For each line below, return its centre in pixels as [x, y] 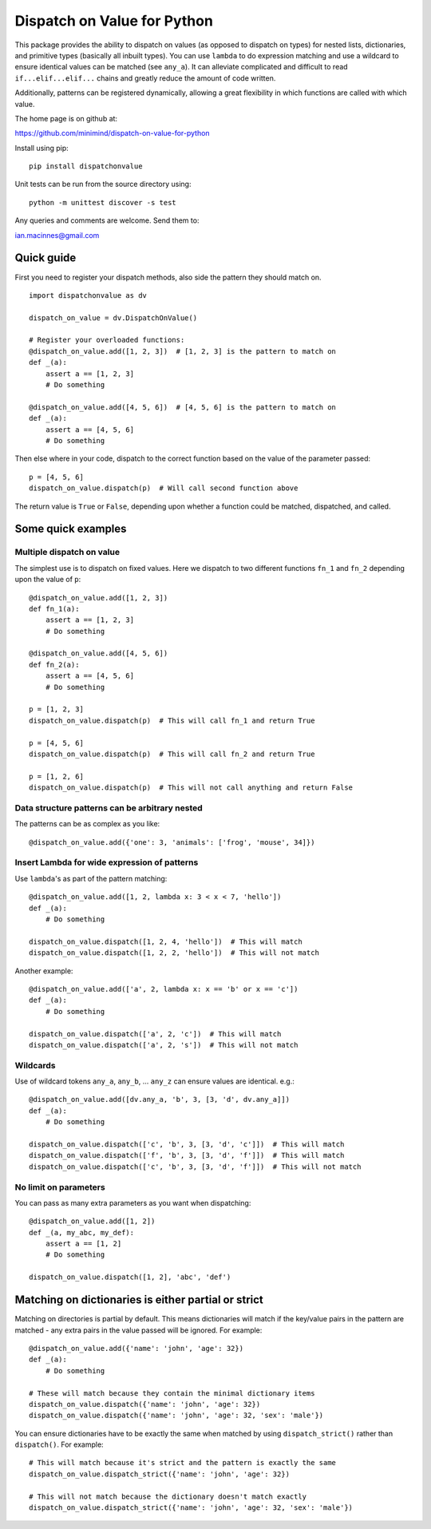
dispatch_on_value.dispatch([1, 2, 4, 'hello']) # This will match [166, 941]
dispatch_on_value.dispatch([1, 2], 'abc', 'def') [130, 1277]
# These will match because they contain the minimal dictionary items [172, 1393]
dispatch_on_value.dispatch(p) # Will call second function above [164, 488]
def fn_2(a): [54, 664]
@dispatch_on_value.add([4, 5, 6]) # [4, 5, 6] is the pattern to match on [183, 407]
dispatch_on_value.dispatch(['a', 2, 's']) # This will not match [164, 1045]
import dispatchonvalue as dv [88, 295]
